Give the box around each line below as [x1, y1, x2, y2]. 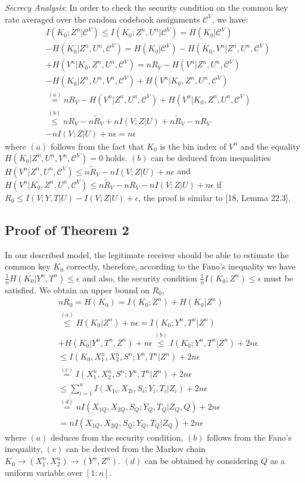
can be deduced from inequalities [151, 151, 271, 164]
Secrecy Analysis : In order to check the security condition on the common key [5, 1, 288, 13]
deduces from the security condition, [51, 431, 183, 443]
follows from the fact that [51, 140, 144, 152]
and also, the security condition [82, 271, 197, 284]
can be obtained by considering [145, 454, 259, 467]
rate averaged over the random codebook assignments [5, 13, 200, 25]
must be [263, 271, 294, 284]
